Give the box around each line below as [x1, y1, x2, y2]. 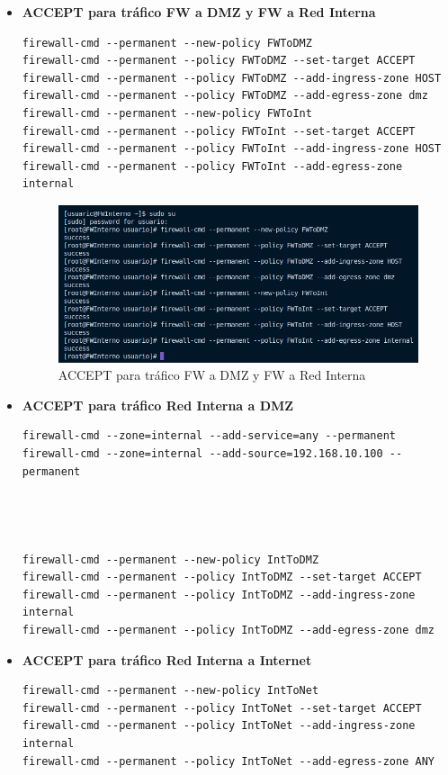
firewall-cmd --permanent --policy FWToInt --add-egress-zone [22, 159, 403, 173]
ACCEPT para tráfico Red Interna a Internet [22, 650, 312, 669]
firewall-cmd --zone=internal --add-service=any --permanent [22, 429, 397, 443]
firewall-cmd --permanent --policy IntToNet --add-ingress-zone [22, 719, 416, 733]
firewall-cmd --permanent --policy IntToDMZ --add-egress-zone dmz [22, 624, 435, 637]
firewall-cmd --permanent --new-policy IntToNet [22, 684, 319, 698]
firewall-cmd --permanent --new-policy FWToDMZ [22, 36, 312, 50]
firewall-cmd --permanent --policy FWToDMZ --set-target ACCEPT [22, 54, 416, 68]
